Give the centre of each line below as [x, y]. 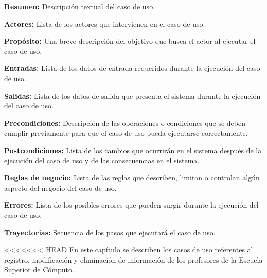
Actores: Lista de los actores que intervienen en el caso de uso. [105, 23]
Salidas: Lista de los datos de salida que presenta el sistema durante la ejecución [132, 95]
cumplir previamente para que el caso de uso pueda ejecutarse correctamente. [126, 133]
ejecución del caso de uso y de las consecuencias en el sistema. [102, 160]
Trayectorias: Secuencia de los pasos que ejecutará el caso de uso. [110, 232]
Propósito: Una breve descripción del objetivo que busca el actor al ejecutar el [130, 41]
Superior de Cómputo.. [40, 270]
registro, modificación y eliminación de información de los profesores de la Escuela [133, 259]
